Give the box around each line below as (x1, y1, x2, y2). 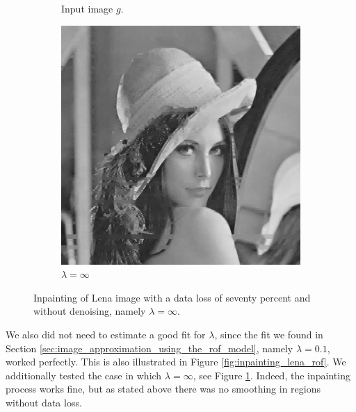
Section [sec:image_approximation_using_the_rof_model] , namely (6, 340, 293, 355)
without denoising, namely (33, 304, 146, 318)
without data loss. (6, 395, 82, 409)
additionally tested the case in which (6, 368, 162, 382)
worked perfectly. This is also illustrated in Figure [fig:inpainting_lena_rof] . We (6, 354, 346, 369)
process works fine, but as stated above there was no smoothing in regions (6, 381, 321, 396)
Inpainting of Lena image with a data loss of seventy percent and (33, 290, 311, 304)
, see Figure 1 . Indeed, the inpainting (193, 368, 350, 382)
